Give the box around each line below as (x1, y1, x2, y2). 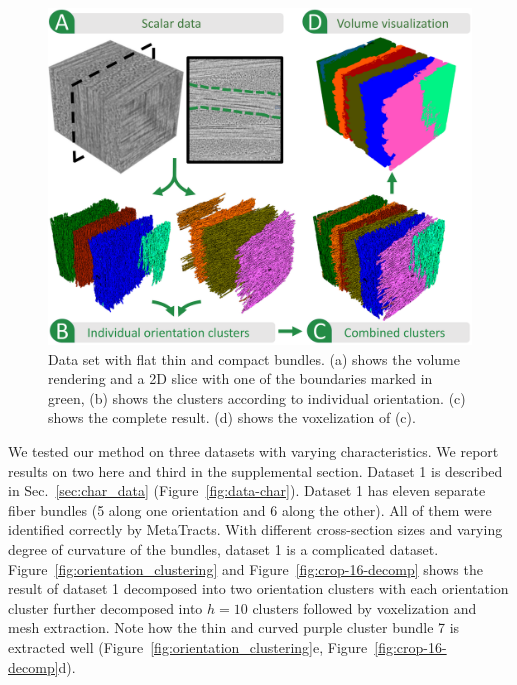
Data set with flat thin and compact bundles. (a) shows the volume (48, 348, 460, 369)
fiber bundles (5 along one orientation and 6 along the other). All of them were (8, 499, 492, 520)
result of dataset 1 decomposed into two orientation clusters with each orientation (8, 578, 509, 599)
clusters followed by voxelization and (252, 597, 477, 618)
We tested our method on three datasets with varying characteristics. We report (8, 441, 499, 462)
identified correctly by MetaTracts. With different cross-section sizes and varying (8, 519, 503, 540)
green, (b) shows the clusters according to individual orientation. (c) (48, 387, 466, 408)
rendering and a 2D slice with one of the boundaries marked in (48, 368, 433, 389)
